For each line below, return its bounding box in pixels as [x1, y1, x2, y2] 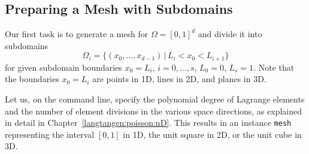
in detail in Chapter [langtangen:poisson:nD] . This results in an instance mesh [5, 116, 292, 129]
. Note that [253, 61, 295, 73]
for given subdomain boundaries [5, 61, 122, 73]
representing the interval [5, 128, 95, 140]
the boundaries [5, 73, 59, 85]
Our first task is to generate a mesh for [5, 28, 149, 40]
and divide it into [198, 28, 262, 40]
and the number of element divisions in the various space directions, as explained [5, 104, 302, 117]
